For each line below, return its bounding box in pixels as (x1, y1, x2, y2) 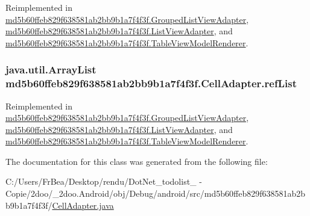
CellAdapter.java (52, 199, 114, 211)
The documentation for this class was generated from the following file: (5, 155, 268, 167)
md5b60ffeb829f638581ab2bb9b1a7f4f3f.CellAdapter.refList (5, 76, 297, 91)
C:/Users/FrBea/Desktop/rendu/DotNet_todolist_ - (5, 175, 202, 188)
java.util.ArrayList (5, 62, 96, 77)
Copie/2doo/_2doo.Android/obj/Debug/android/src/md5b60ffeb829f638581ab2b (5, 187, 306, 200)
